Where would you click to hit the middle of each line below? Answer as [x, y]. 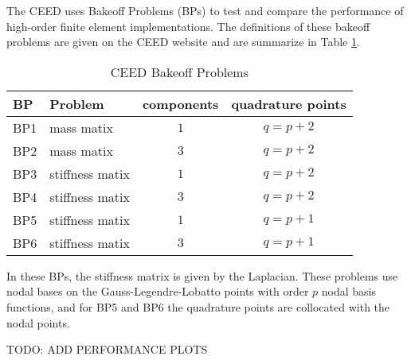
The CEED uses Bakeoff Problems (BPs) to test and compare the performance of [205, 10]
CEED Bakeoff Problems [179, 72]
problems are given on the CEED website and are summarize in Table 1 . [183, 42]
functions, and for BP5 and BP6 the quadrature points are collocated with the [198, 306]
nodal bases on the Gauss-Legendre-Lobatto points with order [158, 291]
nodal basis [348, 291]
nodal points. [38, 322]
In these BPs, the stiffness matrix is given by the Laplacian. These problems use [202, 275]
